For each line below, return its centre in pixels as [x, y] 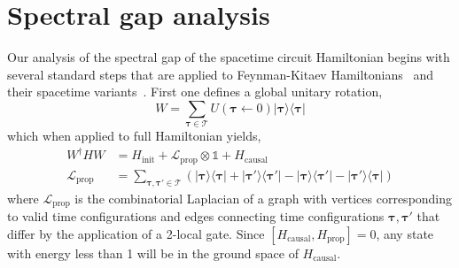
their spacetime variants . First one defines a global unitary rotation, [195, 92]
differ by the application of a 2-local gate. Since [136, 233]
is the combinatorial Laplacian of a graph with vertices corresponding [264, 198]
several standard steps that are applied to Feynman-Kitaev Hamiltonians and [221, 74]
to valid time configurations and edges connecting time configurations [196, 216]
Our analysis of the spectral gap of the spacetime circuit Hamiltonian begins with [229, 57]
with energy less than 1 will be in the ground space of [153, 253]
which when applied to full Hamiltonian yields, [134, 136]
